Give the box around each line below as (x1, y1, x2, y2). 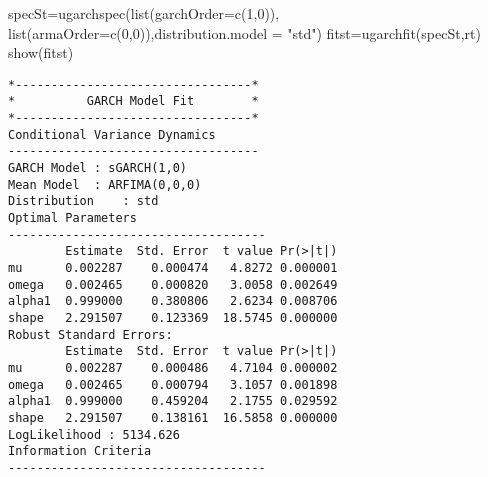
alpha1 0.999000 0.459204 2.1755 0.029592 (8, 394, 338, 409)
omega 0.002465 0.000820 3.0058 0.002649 (8, 277, 338, 292)
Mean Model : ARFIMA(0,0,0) (8, 177, 202, 192)
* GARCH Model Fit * (8, 94, 259, 109)
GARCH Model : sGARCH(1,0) (8, 161, 187, 176)
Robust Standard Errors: (8, 327, 173, 342)
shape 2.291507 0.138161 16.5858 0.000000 (8, 410, 338, 425)
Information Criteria (8, 444, 152, 459)
